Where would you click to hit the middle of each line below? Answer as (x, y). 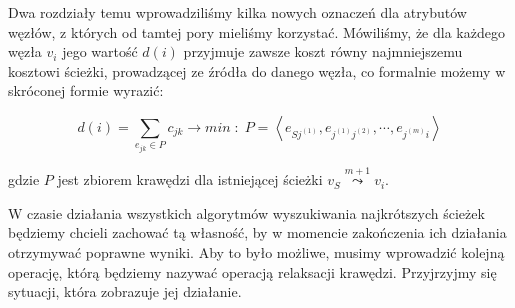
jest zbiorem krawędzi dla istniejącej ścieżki (190, 179)
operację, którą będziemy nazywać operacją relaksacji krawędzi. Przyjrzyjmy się (252, 271)
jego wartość (100, 51)
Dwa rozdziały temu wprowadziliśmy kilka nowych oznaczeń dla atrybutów (237, 12)
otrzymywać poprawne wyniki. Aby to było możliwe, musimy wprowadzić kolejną (256, 251)
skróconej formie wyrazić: (86, 90)
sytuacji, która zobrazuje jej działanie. (125, 291)
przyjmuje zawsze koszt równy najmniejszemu (323, 51)
